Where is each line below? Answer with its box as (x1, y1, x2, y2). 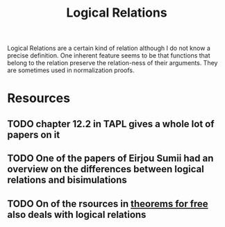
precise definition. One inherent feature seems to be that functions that (7, 51, 210, 60)
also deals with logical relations (7, 208, 147, 220)
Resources (7, 90, 71, 106)
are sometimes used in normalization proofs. (7, 66, 135, 74)
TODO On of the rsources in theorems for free (7, 198, 208, 210)
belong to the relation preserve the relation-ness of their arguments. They (7, 59, 218, 67)
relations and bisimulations (7, 174, 127, 186)
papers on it (7, 128, 60, 140)
